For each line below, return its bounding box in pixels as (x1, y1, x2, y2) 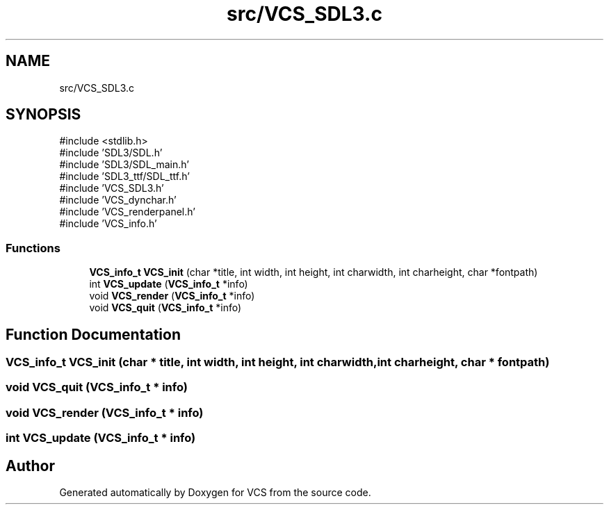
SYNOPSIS (6, 106, 81, 124)
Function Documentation (6, 325, 181, 343)
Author (6, 456, 55, 475)
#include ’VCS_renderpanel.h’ (59, 206, 195, 218)
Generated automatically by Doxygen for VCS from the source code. (59, 486, 371, 498)
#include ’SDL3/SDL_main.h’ (59, 158, 189, 171)
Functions (6, 240, 60, 255)
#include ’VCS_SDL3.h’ (59, 182, 164, 195)
